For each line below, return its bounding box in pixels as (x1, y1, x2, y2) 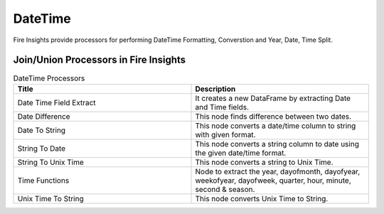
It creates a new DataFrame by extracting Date (195, 93, 351, 103)
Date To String (17, 125, 66, 135)
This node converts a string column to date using (195, 139, 359, 149)
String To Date (17, 143, 66, 153)
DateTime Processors (13, 73, 85, 83)
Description (195, 84, 236, 94)
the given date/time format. (195, 148, 287, 158)
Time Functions (17, 175, 70, 185)
